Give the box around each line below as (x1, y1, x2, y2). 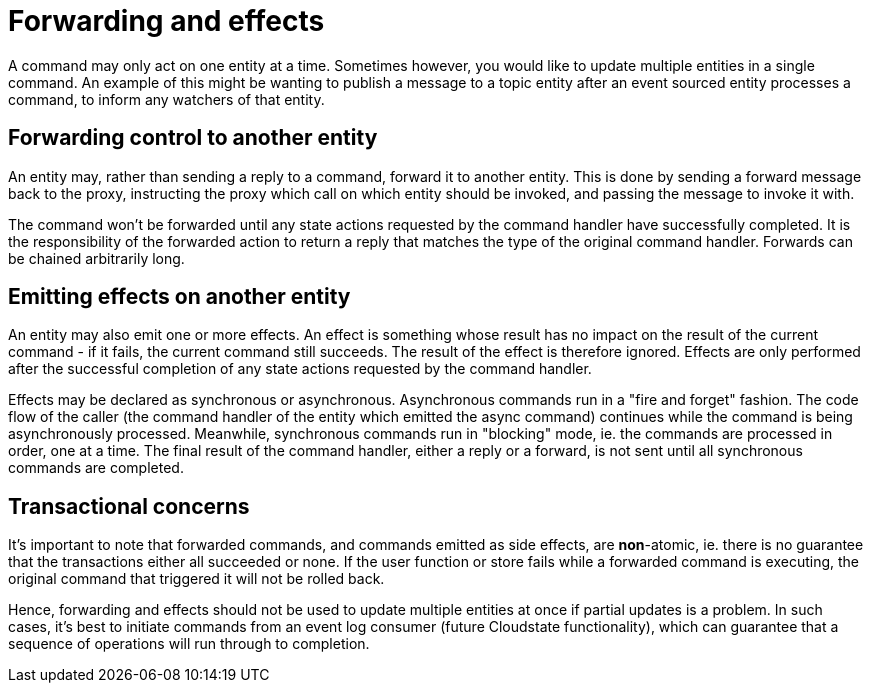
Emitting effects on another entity (8, 284, 351, 310)
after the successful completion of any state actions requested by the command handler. (8, 360, 592, 378)
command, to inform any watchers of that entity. (8, 90, 325, 108)
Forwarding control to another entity (8, 125, 378, 151)
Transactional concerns (8, 493, 250, 519)
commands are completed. (8, 459, 184, 477)
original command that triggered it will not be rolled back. (8, 570, 385, 588)
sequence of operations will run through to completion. (8, 635, 370, 653)
